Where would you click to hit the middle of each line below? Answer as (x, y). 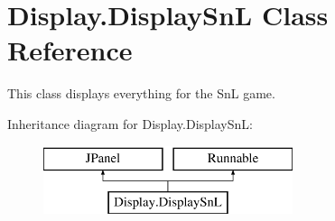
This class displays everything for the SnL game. (141, 93)
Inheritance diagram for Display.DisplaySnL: (130, 123)
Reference (70, 50)
